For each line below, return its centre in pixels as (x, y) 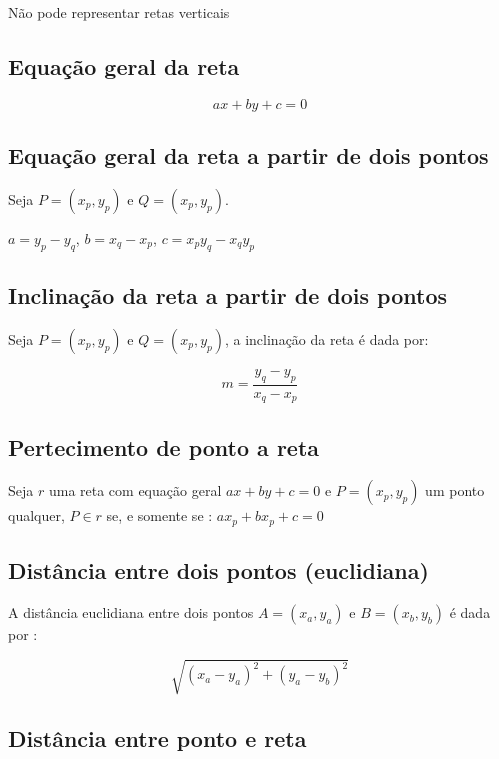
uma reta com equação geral (135, 490)
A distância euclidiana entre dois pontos (131, 612)
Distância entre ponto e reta (157, 737)
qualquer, (36, 515)
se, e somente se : (159, 515)
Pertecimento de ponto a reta (164, 446)
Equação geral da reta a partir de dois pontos (248, 155)
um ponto (455, 490)
